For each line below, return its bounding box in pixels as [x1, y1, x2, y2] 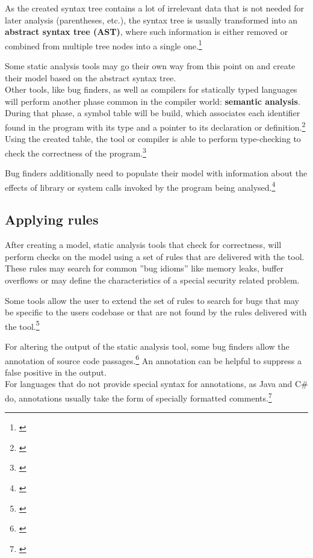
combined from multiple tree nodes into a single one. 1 [5, 37, 202, 52]
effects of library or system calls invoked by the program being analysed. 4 [5, 179, 276, 193]
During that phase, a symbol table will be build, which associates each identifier [5, 107, 300, 119]
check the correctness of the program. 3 [5, 144, 146, 159]
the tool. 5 [5, 318, 40, 332]
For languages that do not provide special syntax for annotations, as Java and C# [5, 377, 308, 390]
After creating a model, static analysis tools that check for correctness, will [5, 238, 282, 251]
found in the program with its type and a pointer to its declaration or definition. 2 [5, 119, 306, 133]
